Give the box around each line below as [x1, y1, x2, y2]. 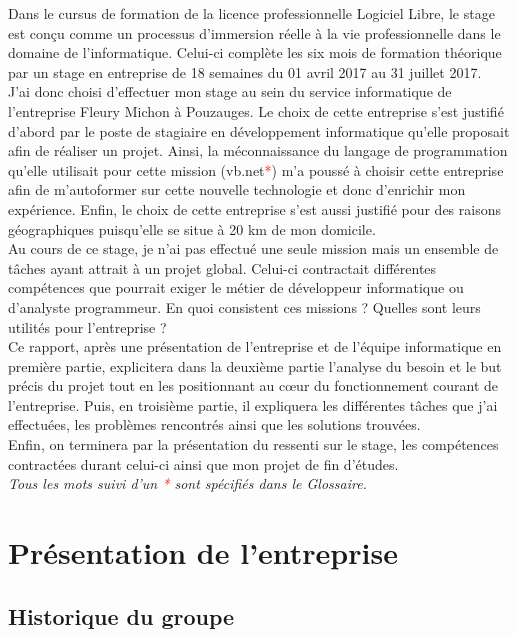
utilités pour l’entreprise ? [8, 316, 167, 337]
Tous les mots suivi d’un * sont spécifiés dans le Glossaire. [8, 473, 367, 494]
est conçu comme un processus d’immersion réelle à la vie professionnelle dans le [8, 22, 501, 43]
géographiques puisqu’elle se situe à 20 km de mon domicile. [8, 218, 376, 239]
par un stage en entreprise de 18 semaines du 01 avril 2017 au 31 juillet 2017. [8, 61, 482, 82]
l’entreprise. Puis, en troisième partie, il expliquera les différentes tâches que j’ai [8, 394, 498, 415]
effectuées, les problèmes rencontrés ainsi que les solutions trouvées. [8, 414, 421, 435]
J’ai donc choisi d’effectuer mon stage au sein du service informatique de [8, 81, 452, 102]
